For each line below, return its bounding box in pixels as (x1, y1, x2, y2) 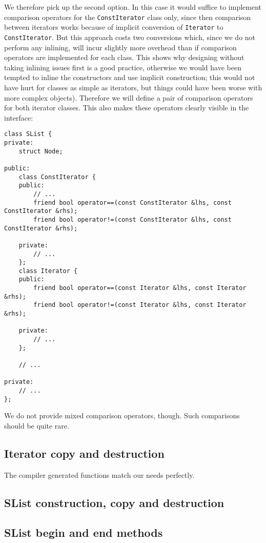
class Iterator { (18, 267, 78, 275)
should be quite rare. (4, 420, 69, 431)
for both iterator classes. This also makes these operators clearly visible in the (4, 102, 249, 113)
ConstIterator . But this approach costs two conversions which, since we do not (4, 31, 256, 42)
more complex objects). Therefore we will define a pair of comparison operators (4, 92, 253, 103)
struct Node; (18, 147, 63, 155)
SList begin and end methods (4, 525, 163, 540)
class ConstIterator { (18, 173, 96, 181)
